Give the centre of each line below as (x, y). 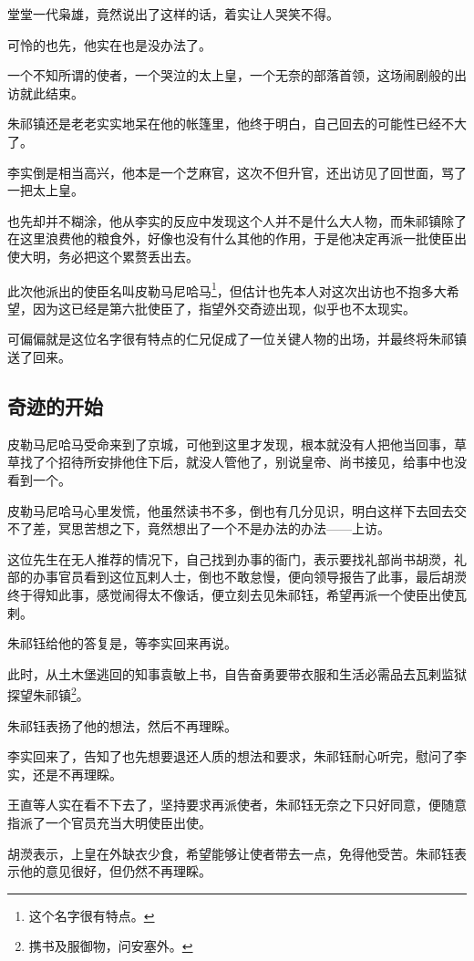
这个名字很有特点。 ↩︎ (92, 915)
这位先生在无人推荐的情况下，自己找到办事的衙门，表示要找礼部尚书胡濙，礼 (237, 558)
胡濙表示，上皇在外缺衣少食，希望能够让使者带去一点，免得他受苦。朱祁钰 (231, 853)
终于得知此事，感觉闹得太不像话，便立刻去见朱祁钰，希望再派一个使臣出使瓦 (237, 594)
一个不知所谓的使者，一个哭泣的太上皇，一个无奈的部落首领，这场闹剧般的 (231, 75)
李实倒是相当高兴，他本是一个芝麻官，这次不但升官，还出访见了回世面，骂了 (237, 172)
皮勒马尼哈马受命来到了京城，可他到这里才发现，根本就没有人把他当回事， (231, 444)
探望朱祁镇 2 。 (48, 693)
